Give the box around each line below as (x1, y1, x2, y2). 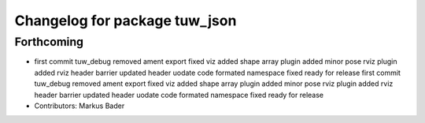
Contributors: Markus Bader (34, 101, 125, 110)
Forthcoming (14, 35, 84, 49)
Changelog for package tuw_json (14, 12, 237, 29)
